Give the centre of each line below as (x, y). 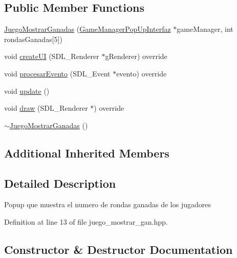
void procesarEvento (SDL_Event (57, 73)
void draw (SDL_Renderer (46, 108)
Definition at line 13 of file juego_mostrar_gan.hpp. (86, 221)
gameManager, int (205, 29)
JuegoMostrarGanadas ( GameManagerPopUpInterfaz (88, 29)
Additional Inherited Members (87, 153)
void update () (27, 91)
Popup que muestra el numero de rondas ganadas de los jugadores (108, 204)
